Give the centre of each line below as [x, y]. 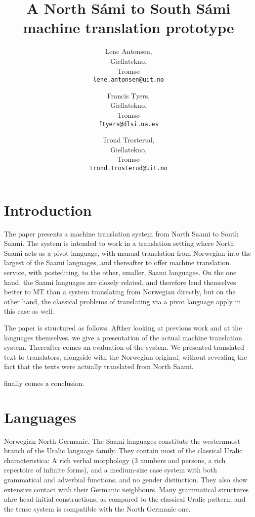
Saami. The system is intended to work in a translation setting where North [119, 243]
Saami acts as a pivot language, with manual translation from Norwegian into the [128, 253]
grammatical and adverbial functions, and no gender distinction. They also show [126, 479]
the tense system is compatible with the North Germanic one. [97, 508]
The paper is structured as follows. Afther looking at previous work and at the [123, 327]
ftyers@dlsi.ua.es [128, 124]
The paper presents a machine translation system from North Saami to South [122, 233]
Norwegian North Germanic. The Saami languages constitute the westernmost [122, 441]
